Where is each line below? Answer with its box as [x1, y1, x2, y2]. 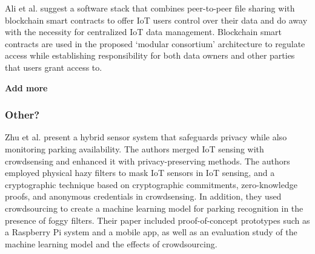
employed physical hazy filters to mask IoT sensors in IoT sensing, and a [5, 166, 275, 179]
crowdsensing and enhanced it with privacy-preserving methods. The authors [5, 154, 290, 167]
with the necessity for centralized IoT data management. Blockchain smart [5, 25, 282, 38]
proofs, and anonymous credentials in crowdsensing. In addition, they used [5, 190, 282, 203]
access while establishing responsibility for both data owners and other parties [5, 49, 295, 62]
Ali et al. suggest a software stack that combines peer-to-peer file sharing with [5, 2, 295, 14]
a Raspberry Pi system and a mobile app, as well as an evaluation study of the [5, 226, 297, 238]
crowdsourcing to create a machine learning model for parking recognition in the [5, 201, 303, 214]
